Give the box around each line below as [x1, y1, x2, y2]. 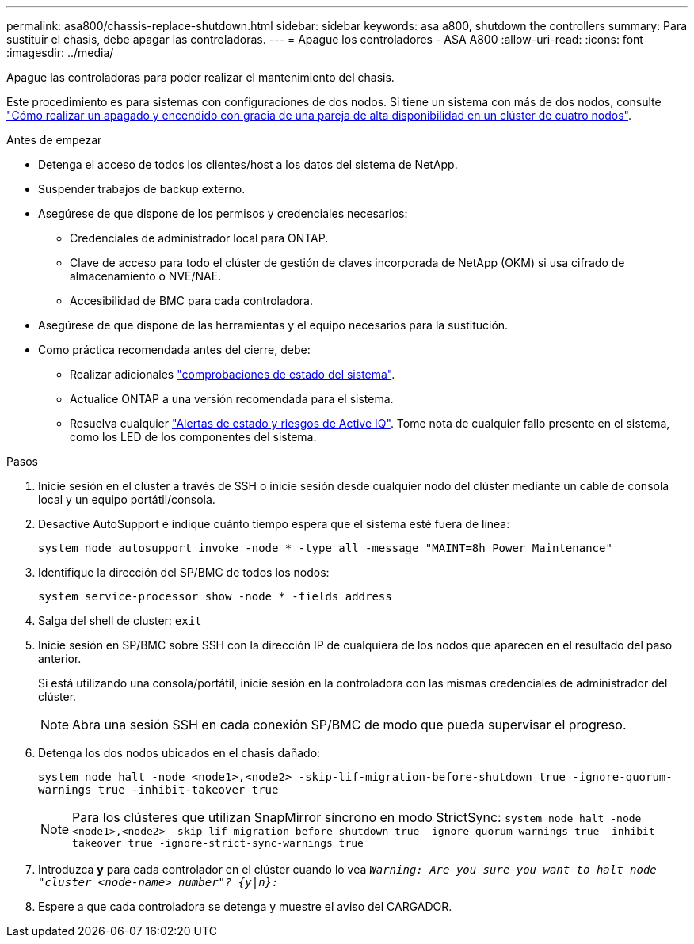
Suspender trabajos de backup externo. [38, 182, 246, 196]
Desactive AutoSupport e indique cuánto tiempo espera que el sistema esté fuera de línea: [38, 517, 510, 531]
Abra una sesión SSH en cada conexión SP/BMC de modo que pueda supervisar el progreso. [72, 717, 627, 733]
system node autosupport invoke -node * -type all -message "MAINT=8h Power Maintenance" [38, 542, 612, 554]
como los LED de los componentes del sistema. [70, 430, 317, 443]
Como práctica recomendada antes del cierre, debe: [38, 343, 311, 356]
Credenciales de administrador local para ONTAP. [70, 231, 329, 245]
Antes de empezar [6, 133, 102, 147]
